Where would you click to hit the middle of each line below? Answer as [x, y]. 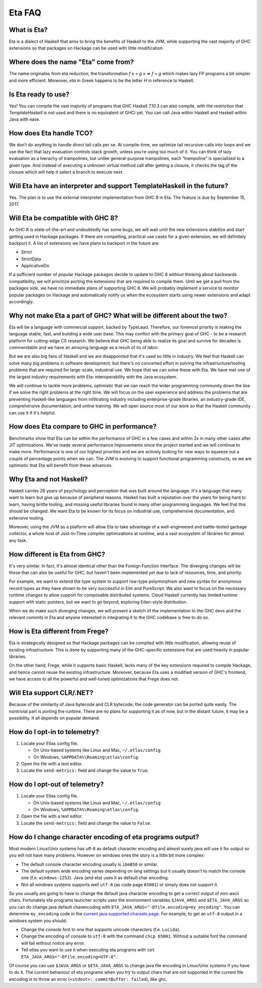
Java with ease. [25, 119]
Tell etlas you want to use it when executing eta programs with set [88, 950]
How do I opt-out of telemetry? [57, 785]
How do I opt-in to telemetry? [54, 732]
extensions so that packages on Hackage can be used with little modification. [86, 48]
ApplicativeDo [35, 266]
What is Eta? [28, 30]
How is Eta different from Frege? [59, 631]
